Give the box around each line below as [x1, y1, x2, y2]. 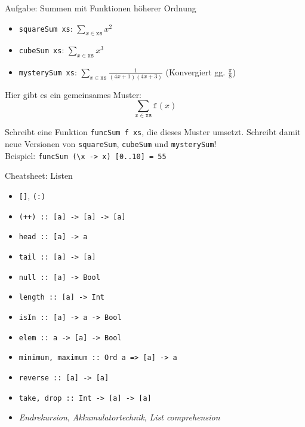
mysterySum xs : [19, 66, 77, 78]
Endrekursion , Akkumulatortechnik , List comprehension [19, 411, 220, 423]
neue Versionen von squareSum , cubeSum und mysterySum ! [5, 138, 217, 150]
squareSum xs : [19, 22, 73, 34]
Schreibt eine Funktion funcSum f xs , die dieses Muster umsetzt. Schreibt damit [5, 126, 301, 138]
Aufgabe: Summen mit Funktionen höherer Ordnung [5, 2, 196, 14]
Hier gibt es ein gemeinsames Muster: [5, 88, 142, 100]
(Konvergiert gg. [165, 66, 226, 78]
